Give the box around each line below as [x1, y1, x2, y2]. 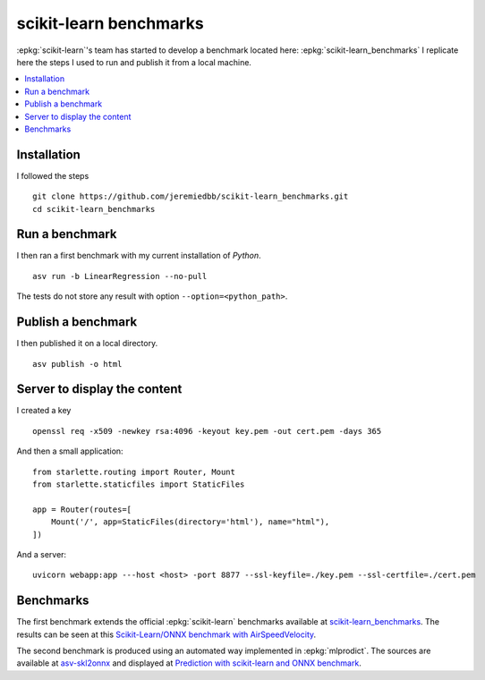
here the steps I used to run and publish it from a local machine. [16, 56, 252, 67]
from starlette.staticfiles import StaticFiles [32, 480, 245, 489]
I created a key [16, 405, 72, 416]
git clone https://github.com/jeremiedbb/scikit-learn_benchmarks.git [32, 191, 349, 201]
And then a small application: [16, 446, 124, 456]
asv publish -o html [32, 359, 123, 369]
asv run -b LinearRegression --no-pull [32, 271, 208, 281]
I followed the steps [16, 170, 89, 181]
